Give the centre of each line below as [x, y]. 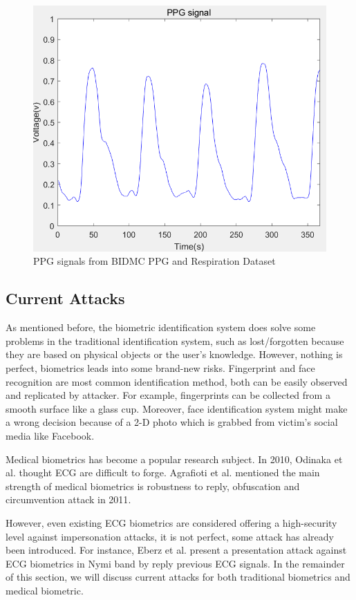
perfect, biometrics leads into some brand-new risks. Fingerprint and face [160, 368]
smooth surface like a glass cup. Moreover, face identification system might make [177, 408]
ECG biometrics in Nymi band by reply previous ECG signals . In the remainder [175, 563]
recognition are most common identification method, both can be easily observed [177, 381]
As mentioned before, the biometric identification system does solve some [161, 327]
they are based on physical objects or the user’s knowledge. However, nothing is [174, 354]
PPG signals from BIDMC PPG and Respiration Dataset [154, 261]
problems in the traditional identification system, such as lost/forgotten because [175, 340]
